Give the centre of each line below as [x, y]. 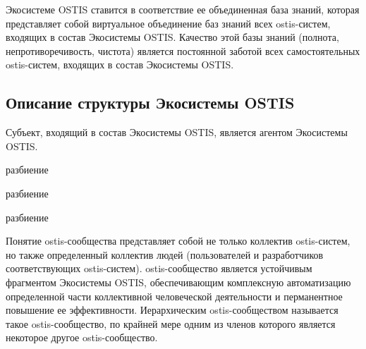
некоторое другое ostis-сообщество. [82, 337]
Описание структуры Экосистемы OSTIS [150, 103]
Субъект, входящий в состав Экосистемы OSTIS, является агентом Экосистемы [177, 132]
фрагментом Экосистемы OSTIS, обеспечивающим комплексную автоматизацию [178, 282]
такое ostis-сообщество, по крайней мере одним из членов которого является [171, 323]
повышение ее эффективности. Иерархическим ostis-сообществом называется [172, 310]
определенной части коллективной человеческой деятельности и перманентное [174, 296]
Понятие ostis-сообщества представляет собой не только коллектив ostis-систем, [178, 241]
